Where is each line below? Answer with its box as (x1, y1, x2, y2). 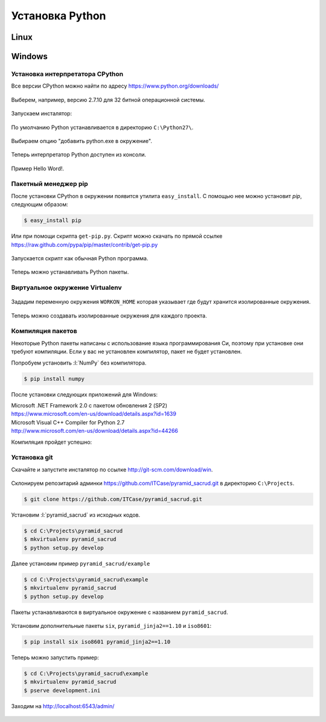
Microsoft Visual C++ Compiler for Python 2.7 (11, 418, 125, 426)
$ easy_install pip (24, 217, 81, 224)
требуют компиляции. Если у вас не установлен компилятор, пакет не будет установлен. (11, 348, 242, 356)
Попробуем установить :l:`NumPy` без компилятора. (11, 359, 147, 366)
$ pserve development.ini (24, 687, 101, 694)
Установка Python (11, 9, 106, 22)
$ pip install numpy (24, 375, 85, 382)
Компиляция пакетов (11, 327, 78, 335)
